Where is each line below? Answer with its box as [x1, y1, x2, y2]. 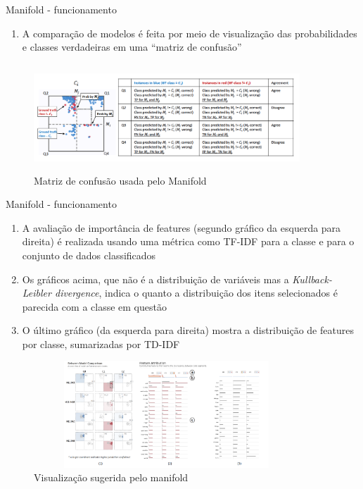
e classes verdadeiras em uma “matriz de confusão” [22, 39, 242, 54]
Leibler [22, 285, 51, 300]
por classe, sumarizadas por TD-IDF [22, 336, 180, 351]
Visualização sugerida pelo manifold [34, 470, 189, 485]
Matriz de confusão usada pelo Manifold [34, 173, 207, 187]
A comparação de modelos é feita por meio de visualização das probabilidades [22, 25, 357, 40]
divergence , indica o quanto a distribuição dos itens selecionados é [54, 285, 338, 300]
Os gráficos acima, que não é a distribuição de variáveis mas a [22, 271, 289, 286]
